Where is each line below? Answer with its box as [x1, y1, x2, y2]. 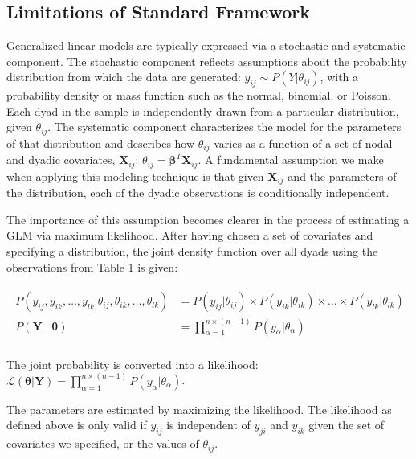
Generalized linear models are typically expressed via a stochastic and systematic [6, 37, 406, 54]
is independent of [166, 416, 251, 433]
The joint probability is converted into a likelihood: [6, 355, 259, 372]
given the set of [308, 416, 385, 433]
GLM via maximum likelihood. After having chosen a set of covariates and [6, 227, 373, 244]
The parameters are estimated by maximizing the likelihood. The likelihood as [6, 400, 392, 417]
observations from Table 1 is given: [6, 258, 178, 275]
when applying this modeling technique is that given [6, 167, 264, 184]
